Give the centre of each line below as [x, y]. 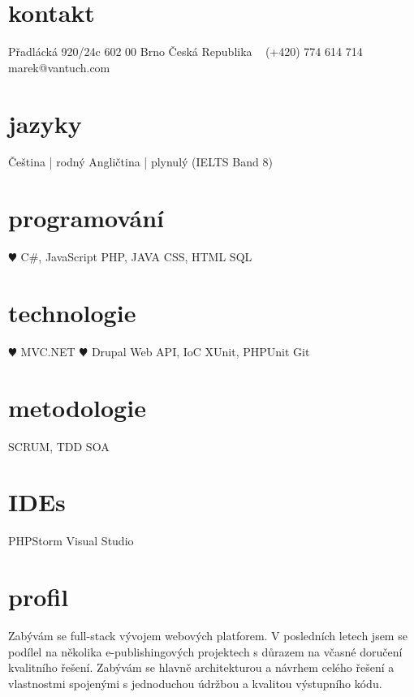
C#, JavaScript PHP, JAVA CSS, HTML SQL [136, 257]
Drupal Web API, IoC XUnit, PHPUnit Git [201, 351]
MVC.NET [48, 351]
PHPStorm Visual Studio [71, 541]
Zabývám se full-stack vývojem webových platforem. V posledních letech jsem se [208, 636]
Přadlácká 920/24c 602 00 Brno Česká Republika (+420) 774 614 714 [185, 52]
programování [86, 218]
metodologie [77, 407]
